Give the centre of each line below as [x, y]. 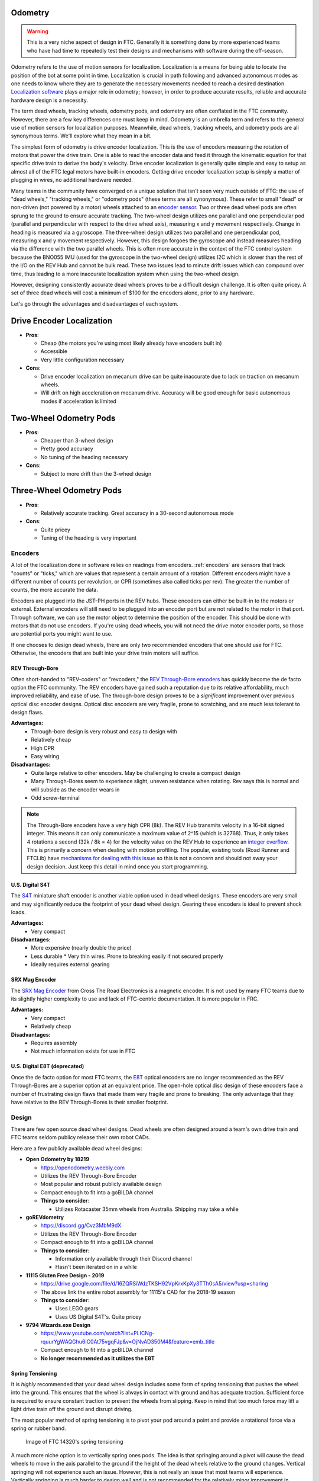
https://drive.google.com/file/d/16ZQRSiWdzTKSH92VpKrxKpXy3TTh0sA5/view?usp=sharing [154, 1284]
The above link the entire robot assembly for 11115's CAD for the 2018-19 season [138, 1292]
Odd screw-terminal [55, 798]
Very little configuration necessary [82, 360]
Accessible [54, 351]
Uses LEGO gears [77, 1309]
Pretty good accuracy [67, 449]
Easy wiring [45, 756]
